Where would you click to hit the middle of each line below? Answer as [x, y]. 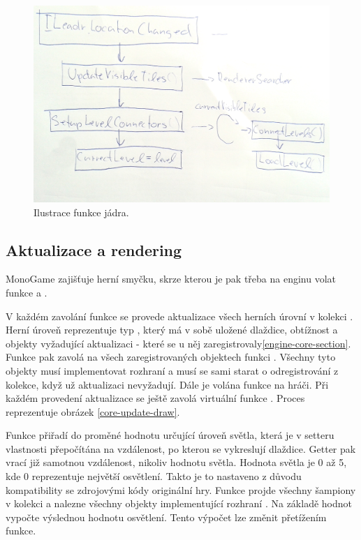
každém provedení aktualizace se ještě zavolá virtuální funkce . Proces [155, 398]
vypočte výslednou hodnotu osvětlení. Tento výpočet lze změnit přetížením [166, 517]
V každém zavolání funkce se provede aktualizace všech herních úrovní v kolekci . [179, 316]
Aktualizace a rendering [94, 249]
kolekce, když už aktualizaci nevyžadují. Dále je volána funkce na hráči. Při [167, 384]
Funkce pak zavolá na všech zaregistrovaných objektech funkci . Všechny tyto [171, 357]
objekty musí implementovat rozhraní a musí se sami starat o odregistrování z [172, 370]
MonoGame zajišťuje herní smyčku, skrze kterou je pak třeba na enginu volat [171, 279]
